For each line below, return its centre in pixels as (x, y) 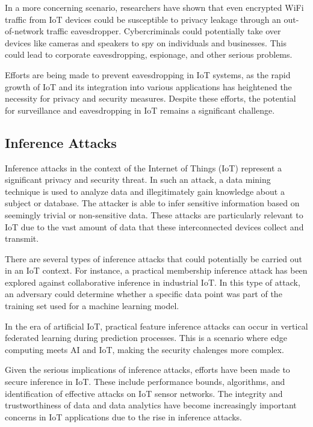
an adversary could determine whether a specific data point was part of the (144, 294)
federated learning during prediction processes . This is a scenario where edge (146, 338)
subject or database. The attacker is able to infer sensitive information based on (152, 203)
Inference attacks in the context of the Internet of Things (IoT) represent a (144, 167)
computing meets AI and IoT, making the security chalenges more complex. (144, 349)
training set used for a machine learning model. (92, 306)
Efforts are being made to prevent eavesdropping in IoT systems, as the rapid (148, 74)
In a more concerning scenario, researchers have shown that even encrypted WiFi (154, 7)
